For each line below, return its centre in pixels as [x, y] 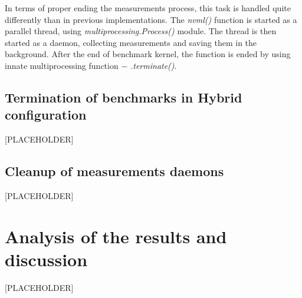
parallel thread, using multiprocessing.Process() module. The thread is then [141, 31]
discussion [46, 259]
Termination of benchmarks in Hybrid [124, 97]
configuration [46, 115]
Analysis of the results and [116, 236]
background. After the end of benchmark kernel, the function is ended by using [148, 54]
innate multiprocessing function [62, 65]
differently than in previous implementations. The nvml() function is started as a [151, 19]
